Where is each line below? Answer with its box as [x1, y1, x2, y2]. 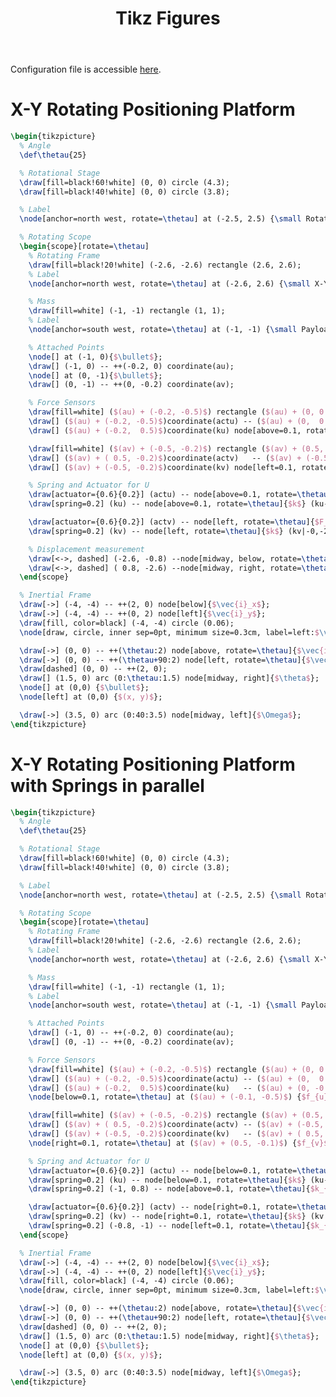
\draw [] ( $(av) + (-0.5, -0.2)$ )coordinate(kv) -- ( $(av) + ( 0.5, [28, 1129, 325, 1139]
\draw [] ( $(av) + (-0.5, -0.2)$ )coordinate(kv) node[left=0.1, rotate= [28, 462, 333, 472]
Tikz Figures [115, 7, 221, 30]
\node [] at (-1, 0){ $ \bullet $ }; [28, 352, 163, 362]
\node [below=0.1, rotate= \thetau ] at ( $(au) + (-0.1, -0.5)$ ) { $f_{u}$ [28, 1092, 333, 1102]
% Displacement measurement [28, 544, 145, 554]
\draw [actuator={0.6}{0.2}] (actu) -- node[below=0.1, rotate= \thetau [28, 1165, 329, 1176]
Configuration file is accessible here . [10, 63, 162, 76]
